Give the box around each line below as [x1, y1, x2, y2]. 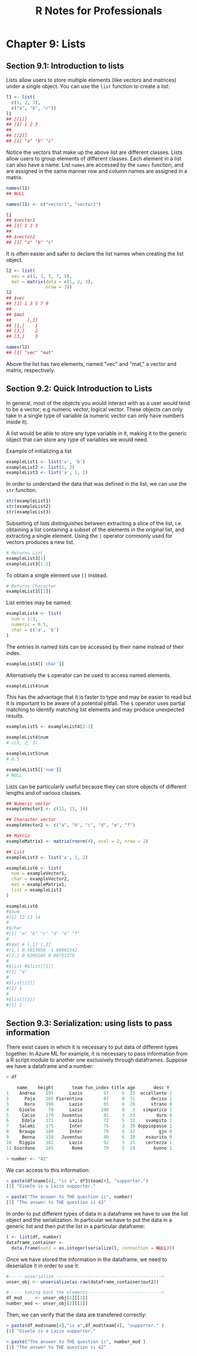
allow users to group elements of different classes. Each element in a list [6, 155, 182, 162]
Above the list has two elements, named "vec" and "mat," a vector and [6, 360, 176, 367]
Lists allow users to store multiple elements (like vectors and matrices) [6, 77, 176, 83]
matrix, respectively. [6, 366, 55, 374]
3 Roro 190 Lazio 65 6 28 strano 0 [6, 1101, 172, 1107]
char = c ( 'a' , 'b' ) [11, 627, 59, 633]
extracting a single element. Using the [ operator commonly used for [6, 532, 173, 539]
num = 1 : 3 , [11, 616, 38, 622]
